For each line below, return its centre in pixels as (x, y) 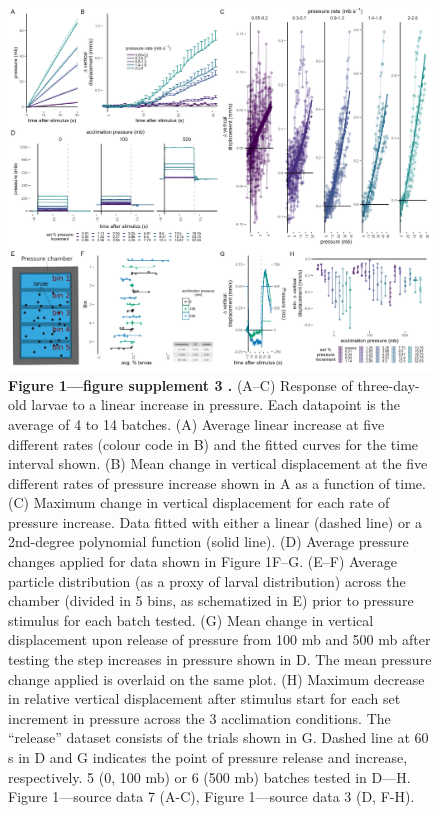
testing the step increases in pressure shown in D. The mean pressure (220, 659)
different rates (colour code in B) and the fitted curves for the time (213, 443)
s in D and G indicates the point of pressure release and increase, (208, 757)
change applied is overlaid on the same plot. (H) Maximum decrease (216, 678)
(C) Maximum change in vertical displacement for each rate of (199, 502)
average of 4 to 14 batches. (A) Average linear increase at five (196, 423)
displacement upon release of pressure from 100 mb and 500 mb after (219, 639)
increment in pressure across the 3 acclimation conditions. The (199, 717)
